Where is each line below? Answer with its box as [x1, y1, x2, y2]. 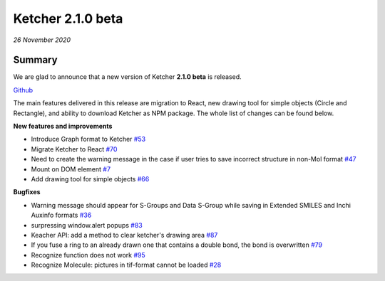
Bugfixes [13, 188, 41, 196]
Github [13, 85, 34, 94]
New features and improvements [13, 122, 113, 131]
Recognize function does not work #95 [31, 250, 145, 259]
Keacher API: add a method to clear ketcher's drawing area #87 [31, 230, 218, 239]
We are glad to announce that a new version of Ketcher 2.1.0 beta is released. [13, 73, 242, 81]
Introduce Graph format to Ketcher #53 [31, 135, 146, 144]
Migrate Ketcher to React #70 [31, 144, 118, 153]
